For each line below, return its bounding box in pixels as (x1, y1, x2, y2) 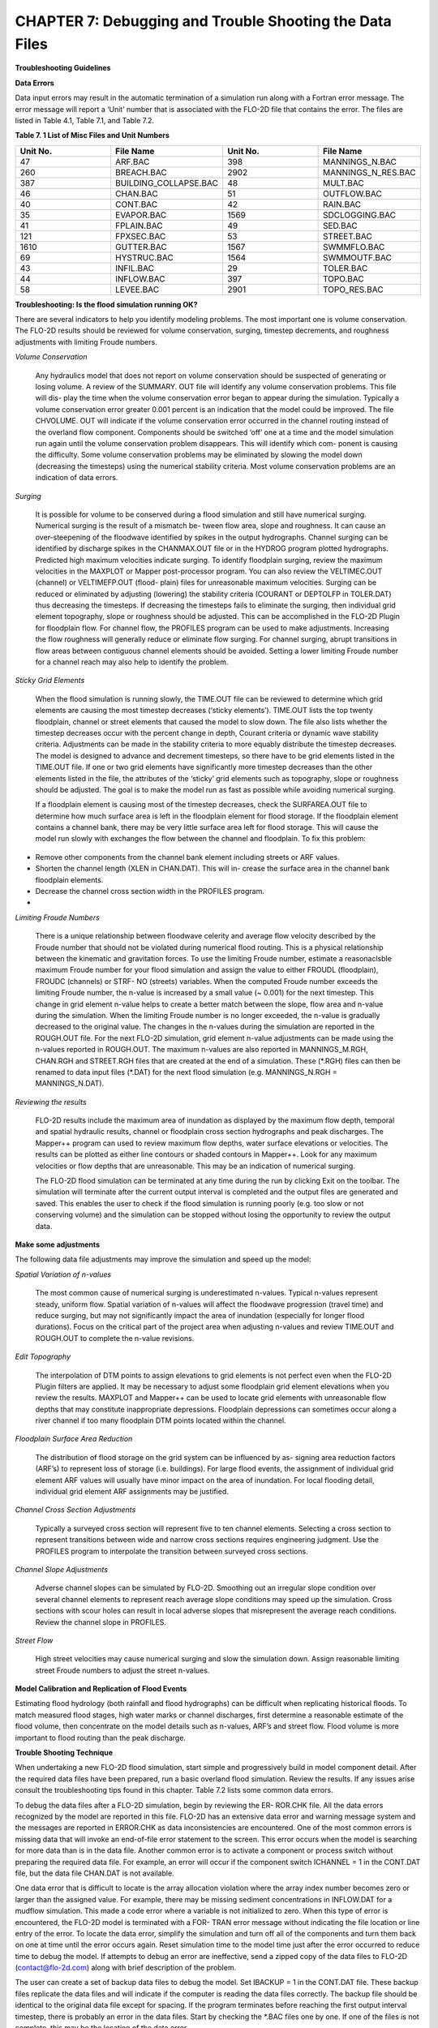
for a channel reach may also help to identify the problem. (35, 657, 229, 667)
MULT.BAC (322, 177, 364, 188)
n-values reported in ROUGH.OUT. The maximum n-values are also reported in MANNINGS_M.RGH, (35, 1045, 368, 1055)
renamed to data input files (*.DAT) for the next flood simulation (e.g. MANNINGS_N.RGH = (35, 1067, 338, 1076)
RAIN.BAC (322, 199, 361, 210)
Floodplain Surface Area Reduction (15, 1434, 133, 1444)
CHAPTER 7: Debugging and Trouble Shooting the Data (15, 12, 393, 30)
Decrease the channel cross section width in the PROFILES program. (35, 887, 265, 896)
